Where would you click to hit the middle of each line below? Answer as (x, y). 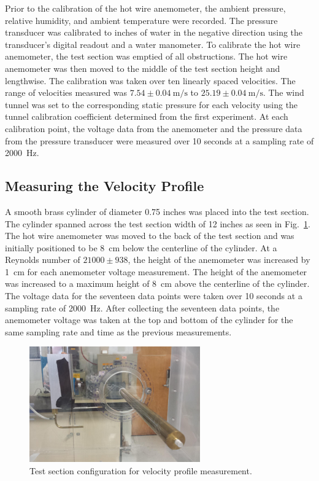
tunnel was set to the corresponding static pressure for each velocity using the (152, 104)
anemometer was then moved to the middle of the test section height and (143, 68)
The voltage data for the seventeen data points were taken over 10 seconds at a (154, 296)
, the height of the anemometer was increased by (219, 260)
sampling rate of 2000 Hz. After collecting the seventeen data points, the (142, 307)
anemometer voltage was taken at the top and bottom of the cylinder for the (149, 320)
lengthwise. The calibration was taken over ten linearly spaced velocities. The (150, 80)
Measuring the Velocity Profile (105, 186)
